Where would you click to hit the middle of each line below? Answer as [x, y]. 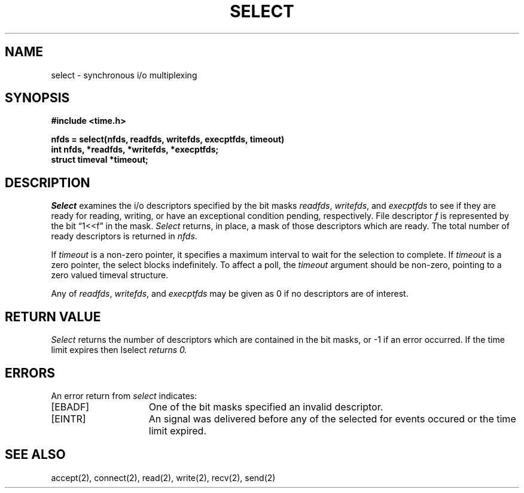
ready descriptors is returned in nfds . [124, 236]
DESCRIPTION [48, 182]
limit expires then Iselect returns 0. [119, 350]
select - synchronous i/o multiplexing [124, 75]
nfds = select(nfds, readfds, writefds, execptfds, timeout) [168, 139]
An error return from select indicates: [124, 395]
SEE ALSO [35, 455]
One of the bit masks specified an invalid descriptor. [266, 407]
